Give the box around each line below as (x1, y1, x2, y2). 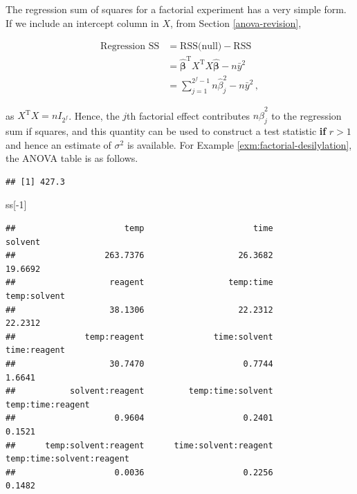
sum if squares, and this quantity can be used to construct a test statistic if (6, 124, 327, 138)
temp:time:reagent (6, 399, 90, 410)
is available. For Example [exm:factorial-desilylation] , (127, 137, 352, 152)
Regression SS (100, 42, 160, 52)
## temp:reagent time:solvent (6, 331, 273, 342)
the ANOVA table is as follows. (6, 151, 138, 165)
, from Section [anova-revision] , (170, 15, 302, 30)
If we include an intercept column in (6, 15, 159, 30)
